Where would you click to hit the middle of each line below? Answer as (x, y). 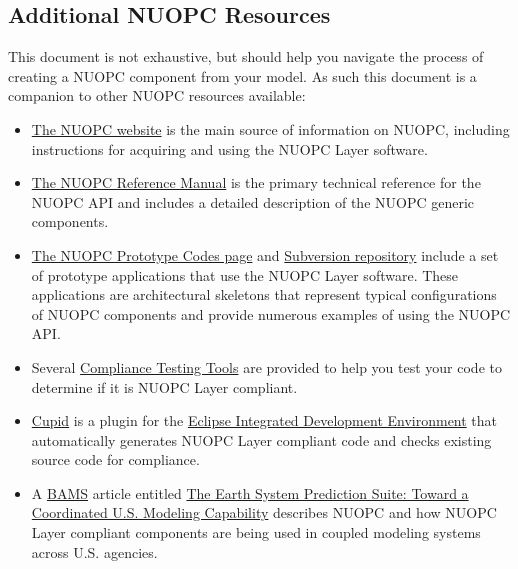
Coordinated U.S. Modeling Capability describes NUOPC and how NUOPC (264, 512)
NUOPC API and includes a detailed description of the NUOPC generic (253, 201)
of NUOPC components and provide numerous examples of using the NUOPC (271, 313)
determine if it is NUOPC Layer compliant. (164, 386)
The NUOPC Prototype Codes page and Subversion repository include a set (265, 254)
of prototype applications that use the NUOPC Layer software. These (245, 274)
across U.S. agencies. (94, 551)
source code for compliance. (115, 459)
